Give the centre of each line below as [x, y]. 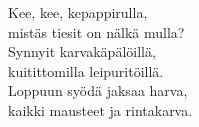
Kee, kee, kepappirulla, [78, 12]
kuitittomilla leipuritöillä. [86, 70]
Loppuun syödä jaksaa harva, [98, 90]
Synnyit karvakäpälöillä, [82, 51]
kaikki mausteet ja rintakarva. [100, 109]
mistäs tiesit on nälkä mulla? [96, 31]
